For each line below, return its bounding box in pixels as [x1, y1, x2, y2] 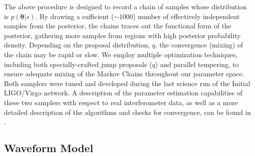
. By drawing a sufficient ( [35, 11, 114, 21]
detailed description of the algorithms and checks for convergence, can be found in [4, 107, 251, 117]
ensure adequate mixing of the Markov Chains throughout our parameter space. [4, 68, 244, 79]
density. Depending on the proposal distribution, [4, 40, 150, 50]
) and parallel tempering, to [155, 59, 239, 69]
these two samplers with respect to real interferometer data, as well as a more [4, 97, 238, 107]
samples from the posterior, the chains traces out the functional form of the [4, 21, 231, 31]
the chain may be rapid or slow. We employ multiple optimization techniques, [4, 49, 238, 59]
